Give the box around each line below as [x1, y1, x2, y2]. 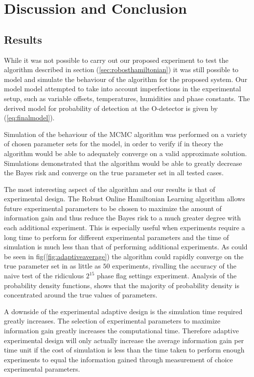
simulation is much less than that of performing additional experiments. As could [4, 242, 248, 252]
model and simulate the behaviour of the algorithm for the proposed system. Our [4, 74, 248, 84]
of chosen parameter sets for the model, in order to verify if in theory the [4, 138, 223, 149]
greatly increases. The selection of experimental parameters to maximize [4, 316, 221, 326]
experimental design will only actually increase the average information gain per [4, 335, 244, 345]
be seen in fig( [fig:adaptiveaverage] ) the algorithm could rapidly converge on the [4, 251, 244, 261]
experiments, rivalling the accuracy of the [112, 261, 236, 271]
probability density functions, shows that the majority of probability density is [4, 280, 239, 290]
